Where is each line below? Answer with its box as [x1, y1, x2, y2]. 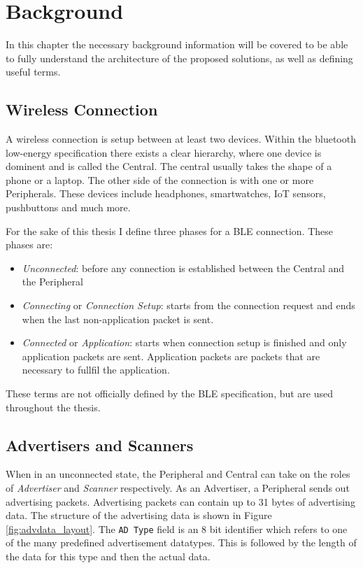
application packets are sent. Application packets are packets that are [22, 348, 320, 363]
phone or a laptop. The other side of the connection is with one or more [6, 172, 314, 187]
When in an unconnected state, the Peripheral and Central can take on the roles [6, 467, 350, 481]
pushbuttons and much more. [6, 200, 131, 215]
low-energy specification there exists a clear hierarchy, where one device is [6, 145, 322, 159]
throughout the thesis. [6, 399, 101, 414]
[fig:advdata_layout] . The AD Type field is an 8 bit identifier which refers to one [6, 521, 348, 536]
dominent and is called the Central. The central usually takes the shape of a [6, 159, 332, 173]
